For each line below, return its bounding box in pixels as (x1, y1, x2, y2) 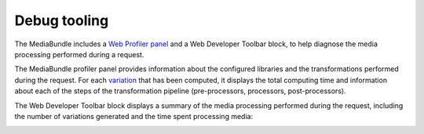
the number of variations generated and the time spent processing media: (14, 111, 254, 121)
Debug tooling (14, 12, 109, 29)
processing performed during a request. (14, 49, 144, 59)
